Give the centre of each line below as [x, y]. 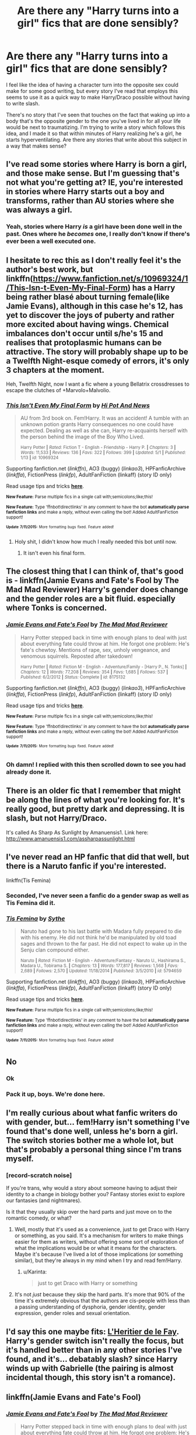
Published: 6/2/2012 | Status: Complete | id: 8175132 [73, 677]
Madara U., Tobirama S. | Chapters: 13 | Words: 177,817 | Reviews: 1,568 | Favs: [99, 966]
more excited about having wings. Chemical [87, 324]
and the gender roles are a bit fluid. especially [91, 599]
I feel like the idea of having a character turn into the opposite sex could [92, 85]
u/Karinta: [35, 1272]
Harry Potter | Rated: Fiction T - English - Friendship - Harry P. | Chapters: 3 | [98, 448]
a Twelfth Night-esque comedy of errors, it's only [98, 361]
